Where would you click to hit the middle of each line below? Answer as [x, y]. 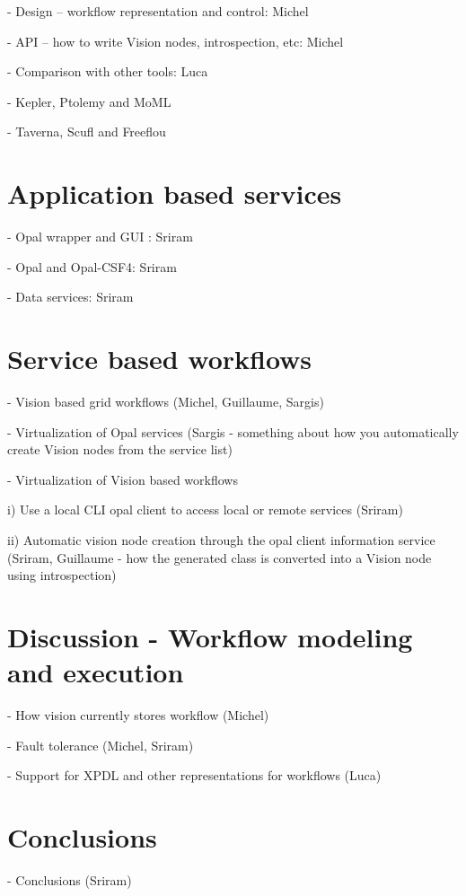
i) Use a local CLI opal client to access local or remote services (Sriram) [205, 509]
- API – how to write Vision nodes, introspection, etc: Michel [176, 41]
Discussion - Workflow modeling [210, 636]
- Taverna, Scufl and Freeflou [87, 132]
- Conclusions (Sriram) [70, 879]
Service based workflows [160, 359]
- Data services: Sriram [70, 297]
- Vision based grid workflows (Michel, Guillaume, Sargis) [166, 401]
